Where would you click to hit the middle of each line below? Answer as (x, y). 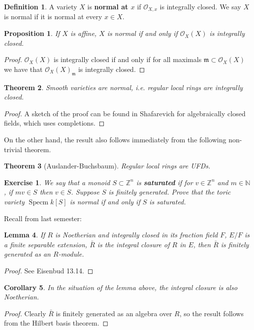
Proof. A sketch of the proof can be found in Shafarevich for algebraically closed (125, 113)
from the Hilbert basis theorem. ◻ (56, 323)
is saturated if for (164, 182)
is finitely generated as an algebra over (114, 313)
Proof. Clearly (25, 313)
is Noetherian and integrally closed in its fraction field (137, 235)
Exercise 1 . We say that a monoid (57, 182)
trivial (13, 149)
